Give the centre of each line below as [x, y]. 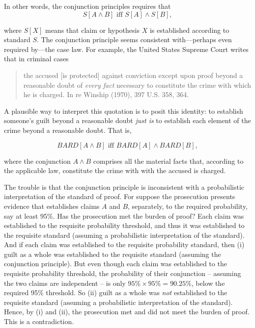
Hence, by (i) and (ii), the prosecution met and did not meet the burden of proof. [127, 312]
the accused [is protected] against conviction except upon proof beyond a [133, 75]
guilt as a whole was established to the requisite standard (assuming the [113, 254]
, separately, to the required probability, [188, 206]
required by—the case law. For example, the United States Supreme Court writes [126, 49]
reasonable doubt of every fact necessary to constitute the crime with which [137, 85]
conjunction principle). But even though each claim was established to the [115, 264]
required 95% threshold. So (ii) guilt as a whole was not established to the [116, 292]
